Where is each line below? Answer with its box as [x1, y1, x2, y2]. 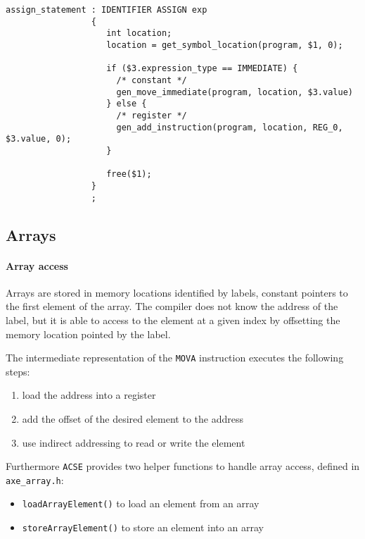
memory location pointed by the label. [6, 326, 171, 341]
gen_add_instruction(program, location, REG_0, [116, 122, 343, 132]
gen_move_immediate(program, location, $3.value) [116, 87, 353, 97]
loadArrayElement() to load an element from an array [22, 496, 260, 511]
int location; [106, 28, 172, 39]
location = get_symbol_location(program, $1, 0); [106, 39, 343, 50]
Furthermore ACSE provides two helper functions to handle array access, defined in [6, 459, 360, 473]
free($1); [106, 169, 152, 180]
